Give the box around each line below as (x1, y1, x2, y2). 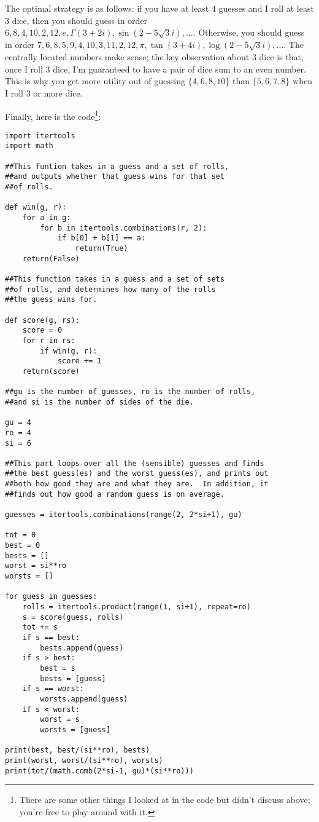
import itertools (5, 131, 75, 140)
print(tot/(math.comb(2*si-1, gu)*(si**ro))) (5, 766, 194, 775)
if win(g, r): (40, 346, 98, 355)
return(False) (22, 254, 80, 263)
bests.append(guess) (40, 643, 124, 652)
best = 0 (5, 541, 40, 550)
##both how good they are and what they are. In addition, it (5, 480, 269, 489)
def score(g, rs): (5, 315, 80, 325)
